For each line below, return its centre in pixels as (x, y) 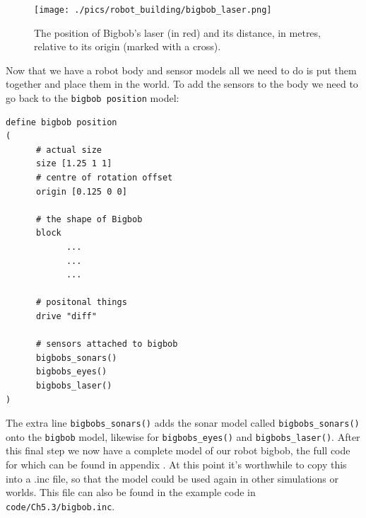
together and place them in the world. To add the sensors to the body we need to (182, 84)
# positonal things (81, 303)
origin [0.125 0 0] (81, 191)
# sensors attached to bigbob (107, 344)
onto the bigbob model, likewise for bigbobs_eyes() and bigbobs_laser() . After (183, 436)
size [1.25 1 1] (74, 164)
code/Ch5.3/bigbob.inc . (60, 506)
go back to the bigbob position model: (93, 98)
